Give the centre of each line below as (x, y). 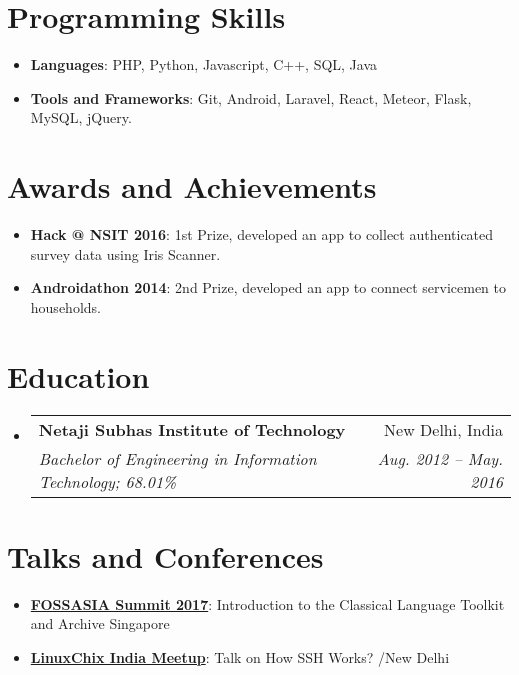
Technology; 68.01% (107, 481)
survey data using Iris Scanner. (125, 253)
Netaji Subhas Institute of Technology (192, 429)
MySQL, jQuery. (81, 117)
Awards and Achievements (192, 186)
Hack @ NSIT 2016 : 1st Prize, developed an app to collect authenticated (262, 234)
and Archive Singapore (100, 623)
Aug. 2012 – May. (440, 458)
